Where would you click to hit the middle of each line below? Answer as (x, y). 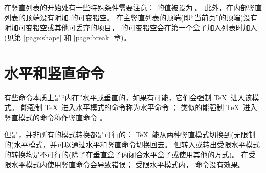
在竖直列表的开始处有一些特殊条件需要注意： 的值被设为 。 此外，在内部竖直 (133, 7)
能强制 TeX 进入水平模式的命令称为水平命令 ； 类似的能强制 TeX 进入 (139, 107)
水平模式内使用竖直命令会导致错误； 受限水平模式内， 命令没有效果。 (128, 165)
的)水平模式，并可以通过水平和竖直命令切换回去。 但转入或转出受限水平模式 (132, 144)
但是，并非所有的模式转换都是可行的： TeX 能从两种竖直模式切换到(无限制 (130, 134)
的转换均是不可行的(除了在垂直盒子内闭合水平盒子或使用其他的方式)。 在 (126, 154)
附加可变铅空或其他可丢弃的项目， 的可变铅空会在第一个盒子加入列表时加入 (131, 27)
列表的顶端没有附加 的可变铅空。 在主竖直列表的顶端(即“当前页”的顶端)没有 (131, 17)
